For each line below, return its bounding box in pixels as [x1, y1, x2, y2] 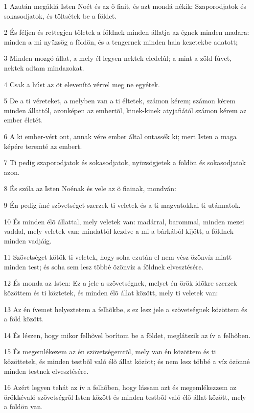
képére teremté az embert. [4, 141, 82, 151]
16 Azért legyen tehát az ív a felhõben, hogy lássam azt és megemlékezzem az [4, 382, 236, 392]
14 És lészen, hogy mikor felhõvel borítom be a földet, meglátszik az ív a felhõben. [4, 330, 251, 340]
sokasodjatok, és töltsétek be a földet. [4, 10, 117, 21]
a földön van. [4, 401, 43, 412]
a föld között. [4, 314, 44, 324]
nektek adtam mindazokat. [4, 62, 84, 73]
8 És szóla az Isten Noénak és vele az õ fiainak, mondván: [4, 183, 177, 194]
